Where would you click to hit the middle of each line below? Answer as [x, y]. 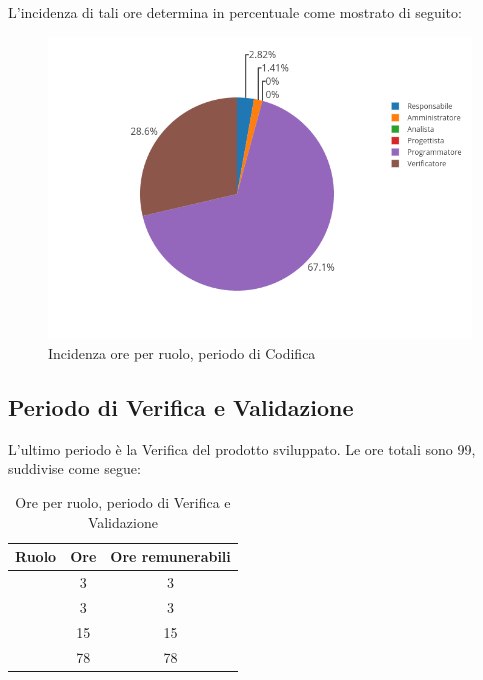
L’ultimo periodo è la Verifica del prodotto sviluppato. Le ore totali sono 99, [242, 448]
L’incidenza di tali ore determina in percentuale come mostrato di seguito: [235, 12]
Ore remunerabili [170, 556]
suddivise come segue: [74, 468]
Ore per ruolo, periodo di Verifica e [123, 502]
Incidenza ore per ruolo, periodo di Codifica [182, 353]
